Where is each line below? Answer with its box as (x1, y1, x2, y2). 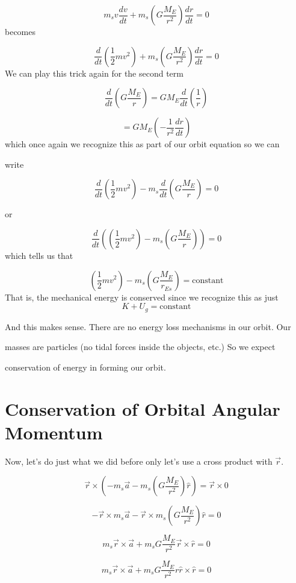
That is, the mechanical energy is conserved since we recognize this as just (5, 290, 279, 303)
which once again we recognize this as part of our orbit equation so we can (5, 138, 280, 150)
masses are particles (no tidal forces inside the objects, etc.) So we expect (5, 340, 276, 353)
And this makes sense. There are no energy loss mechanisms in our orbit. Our (5, 320, 291, 333)
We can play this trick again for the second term (5, 66, 183, 79)
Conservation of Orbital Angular (5, 396, 280, 421)
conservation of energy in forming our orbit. (5, 360, 166, 373)
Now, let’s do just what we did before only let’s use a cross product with (5, 454, 273, 467)
